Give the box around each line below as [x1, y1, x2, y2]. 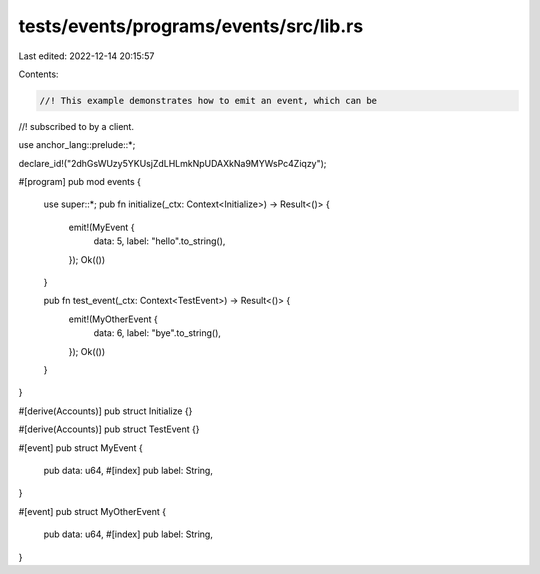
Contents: [18, 68, 59, 80]
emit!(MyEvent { [68, 221, 135, 233]
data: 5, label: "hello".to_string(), [93, 235, 226, 247]
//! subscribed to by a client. [18, 120, 135, 132]
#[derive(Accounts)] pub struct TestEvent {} [18, 423, 200, 435]
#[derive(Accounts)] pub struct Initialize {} [18, 405, 193, 417]
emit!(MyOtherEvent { [68, 313, 159, 325]
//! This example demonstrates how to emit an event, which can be [39, 95, 378, 106]
